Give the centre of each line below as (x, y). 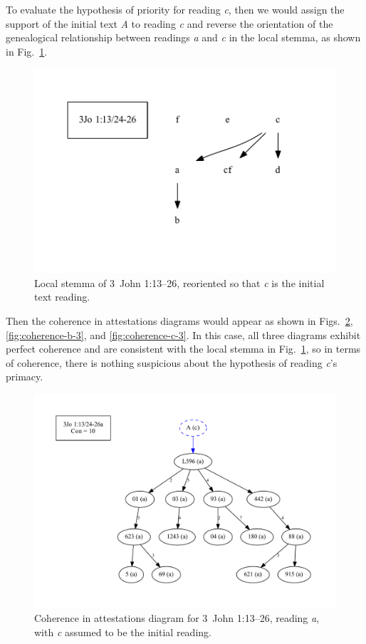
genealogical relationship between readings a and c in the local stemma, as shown (183, 37)
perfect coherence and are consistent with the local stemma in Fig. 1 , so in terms (183, 349)
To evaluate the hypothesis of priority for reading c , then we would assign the (175, 9)
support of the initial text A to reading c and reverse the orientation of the (169, 23)
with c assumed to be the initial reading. (123, 632)
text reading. (62, 297)
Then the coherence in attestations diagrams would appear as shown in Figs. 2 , (179, 321)
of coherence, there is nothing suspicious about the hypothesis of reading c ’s (172, 362)
